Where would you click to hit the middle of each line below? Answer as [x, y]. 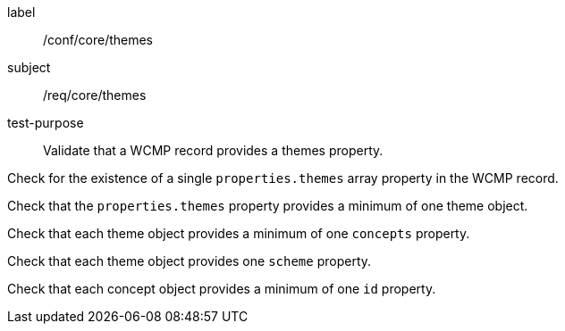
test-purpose [46, 123]
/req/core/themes [95, 95]
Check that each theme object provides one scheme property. [190, 261]
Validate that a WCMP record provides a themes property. [213, 150]
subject [29, 67]
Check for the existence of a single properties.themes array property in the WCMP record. [283, 178]
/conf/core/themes [98, 40]
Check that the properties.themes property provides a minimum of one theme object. [268, 206]
